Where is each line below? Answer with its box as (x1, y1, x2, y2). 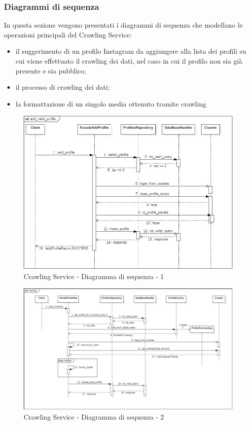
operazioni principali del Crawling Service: (4, 29, 132, 39)
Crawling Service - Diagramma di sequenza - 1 (24, 271, 164, 282)
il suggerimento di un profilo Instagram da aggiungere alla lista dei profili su (15, 46, 247, 56)
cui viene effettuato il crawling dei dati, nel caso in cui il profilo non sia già (15, 56, 243, 66)
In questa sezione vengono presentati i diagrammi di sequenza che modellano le (4, 20, 243, 30)
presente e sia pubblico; (15, 65, 86, 75)
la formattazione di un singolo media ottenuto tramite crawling (15, 98, 207, 108)
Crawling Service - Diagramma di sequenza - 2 (24, 412, 164, 422)
